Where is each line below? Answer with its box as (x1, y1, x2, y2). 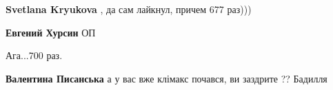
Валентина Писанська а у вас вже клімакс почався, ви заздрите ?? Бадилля (6, 71, 327, 85)
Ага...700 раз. (6, 48, 63, 63)
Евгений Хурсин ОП (6, 25, 96, 39)
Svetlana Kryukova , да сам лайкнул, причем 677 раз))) (6, 2, 252, 16)
